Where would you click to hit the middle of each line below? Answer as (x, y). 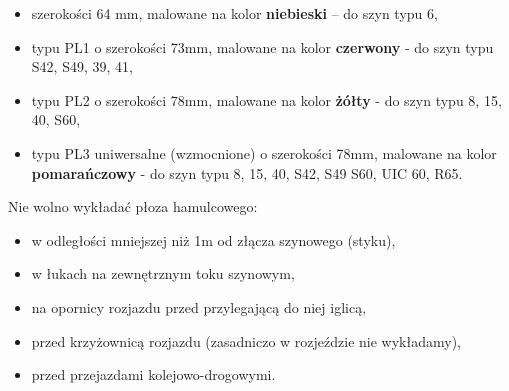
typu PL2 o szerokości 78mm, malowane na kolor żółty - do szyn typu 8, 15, (266, 99)
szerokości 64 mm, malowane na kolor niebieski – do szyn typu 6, (234, 13)
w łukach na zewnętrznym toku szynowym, (163, 273)
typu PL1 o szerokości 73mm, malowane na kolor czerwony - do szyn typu (262, 46)
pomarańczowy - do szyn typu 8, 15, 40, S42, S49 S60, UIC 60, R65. (247, 172)
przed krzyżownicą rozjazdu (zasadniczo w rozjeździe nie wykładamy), (246, 340)
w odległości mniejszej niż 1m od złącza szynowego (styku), (213, 239)
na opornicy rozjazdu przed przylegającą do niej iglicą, (199, 306)
